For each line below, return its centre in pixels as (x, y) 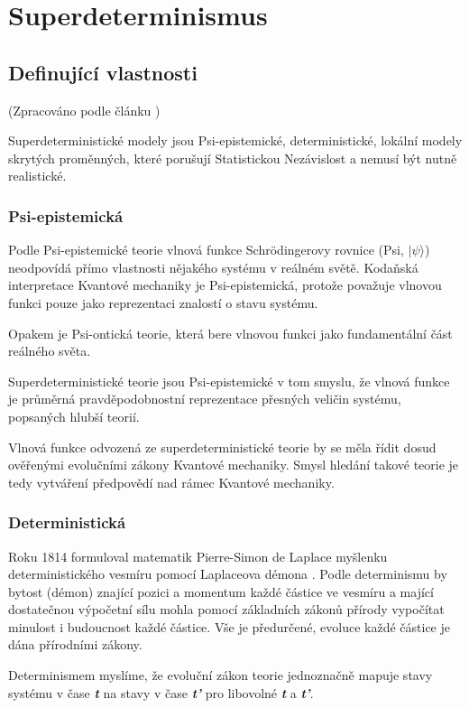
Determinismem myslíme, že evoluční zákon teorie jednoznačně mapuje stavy (221, 675)
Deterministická (67, 522)
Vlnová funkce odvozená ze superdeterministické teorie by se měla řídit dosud (222, 447)
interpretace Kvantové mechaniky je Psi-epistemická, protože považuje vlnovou (225, 285)
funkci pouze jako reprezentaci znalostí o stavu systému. (163, 302)
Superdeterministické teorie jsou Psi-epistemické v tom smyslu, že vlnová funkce (229, 381)
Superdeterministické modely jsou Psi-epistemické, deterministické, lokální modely (235, 140)
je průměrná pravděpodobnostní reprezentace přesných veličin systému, (205, 399)
